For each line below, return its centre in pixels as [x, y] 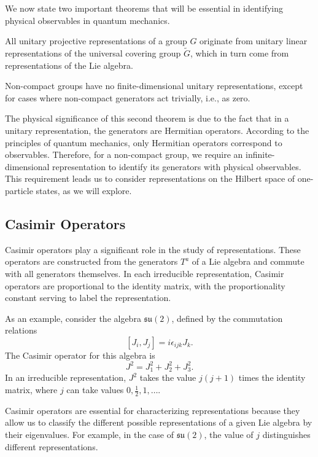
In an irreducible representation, [66, 377]
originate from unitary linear [254, 41]
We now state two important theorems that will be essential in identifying [144, 8]
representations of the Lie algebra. [69, 65]
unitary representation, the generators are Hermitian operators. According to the [157, 130]
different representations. [52, 446]
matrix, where [31, 390]
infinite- [260, 154]
